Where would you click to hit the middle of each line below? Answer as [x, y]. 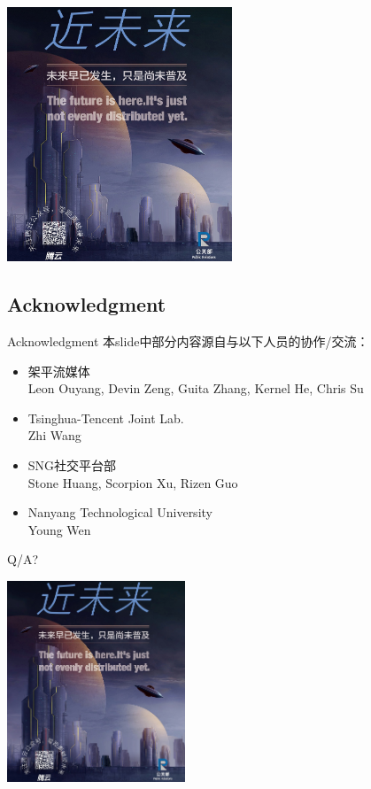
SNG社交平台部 [72, 465]
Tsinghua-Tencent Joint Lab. [106, 418]
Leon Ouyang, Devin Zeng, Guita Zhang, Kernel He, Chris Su [196, 388]
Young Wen [59, 529]
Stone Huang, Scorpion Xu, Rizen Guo [133, 482]
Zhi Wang [54, 435]
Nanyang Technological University [120, 512]
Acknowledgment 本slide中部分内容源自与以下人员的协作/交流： [188, 341]
